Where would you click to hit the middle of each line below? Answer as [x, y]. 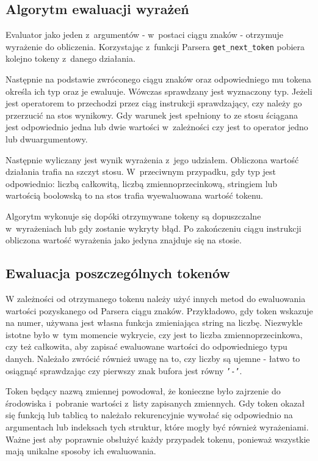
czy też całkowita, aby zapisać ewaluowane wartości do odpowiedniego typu [146, 346]
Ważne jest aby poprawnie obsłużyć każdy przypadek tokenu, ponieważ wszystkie [158, 439]
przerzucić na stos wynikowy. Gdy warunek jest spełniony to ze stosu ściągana [152, 115]
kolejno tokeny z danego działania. [70, 58]
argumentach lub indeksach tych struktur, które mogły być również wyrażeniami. [157, 426]
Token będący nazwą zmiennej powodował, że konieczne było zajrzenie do [143, 391]
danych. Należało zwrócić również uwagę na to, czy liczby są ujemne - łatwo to [153, 358]
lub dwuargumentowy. [47, 139]
